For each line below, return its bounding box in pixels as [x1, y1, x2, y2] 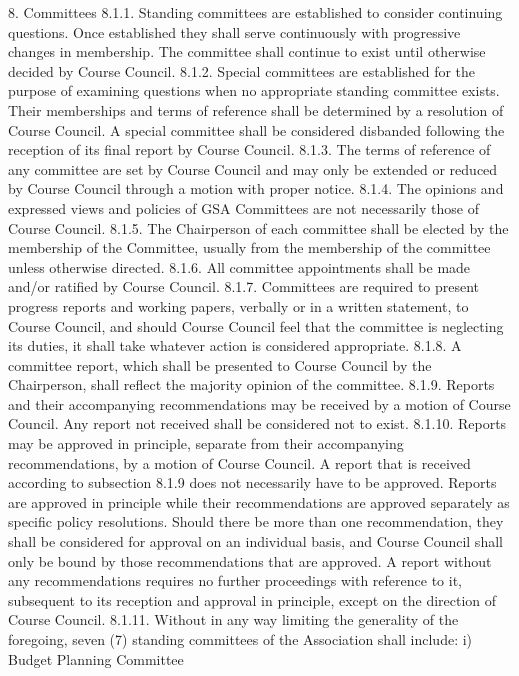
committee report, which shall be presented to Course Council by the [8, 354, 432, 375]
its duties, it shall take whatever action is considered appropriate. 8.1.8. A [8, 335, 462, 356]
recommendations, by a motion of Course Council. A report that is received [8, 452, 471, 473]
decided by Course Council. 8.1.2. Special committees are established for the [8, 60, 476, 81]
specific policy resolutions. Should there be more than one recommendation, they [8, 511, 504, 532]
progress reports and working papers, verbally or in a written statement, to [8, 295, 469, 316]
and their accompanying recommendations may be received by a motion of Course [8, 393, 511, 414]
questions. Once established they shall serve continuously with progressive [8, 21, 461, 42]
